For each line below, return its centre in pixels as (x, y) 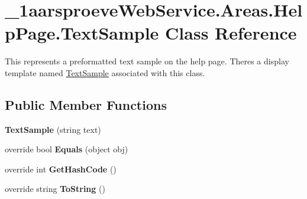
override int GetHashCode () (61, 169)
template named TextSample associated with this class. (105, 72)
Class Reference (231, 33)
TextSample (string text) (53, 129)
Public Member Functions (86, 104)
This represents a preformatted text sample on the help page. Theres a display (147, 61)
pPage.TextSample (82, 33)
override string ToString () (55, 189)
